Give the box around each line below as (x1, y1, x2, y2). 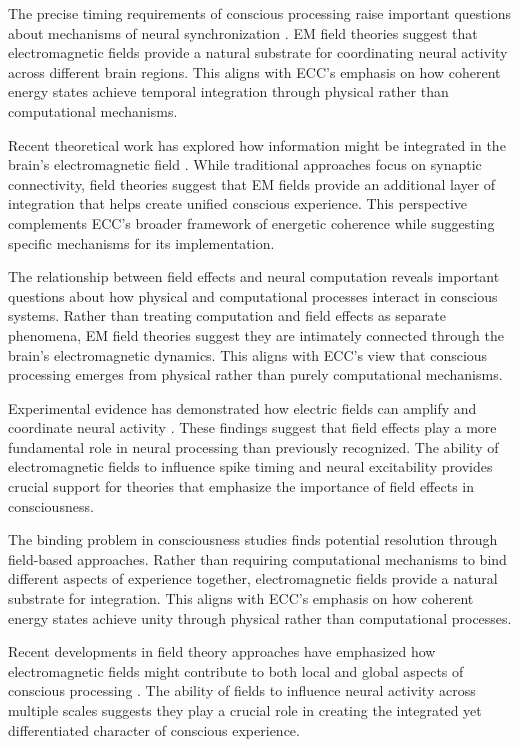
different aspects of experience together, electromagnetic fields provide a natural (8, 568, 498, 589)
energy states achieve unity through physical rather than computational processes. (8, 607, 512, 628)
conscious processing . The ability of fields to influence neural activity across (8, 680, 476, 701)
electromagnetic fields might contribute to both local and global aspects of (8, 660, 464, 681)
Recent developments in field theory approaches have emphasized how (8, 641, 436, 662)
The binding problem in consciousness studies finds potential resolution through (8, 529, 498, 550)
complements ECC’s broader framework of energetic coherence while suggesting (8, 212, 495, 233)
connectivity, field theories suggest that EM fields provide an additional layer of (8, 173, 496, 194)
